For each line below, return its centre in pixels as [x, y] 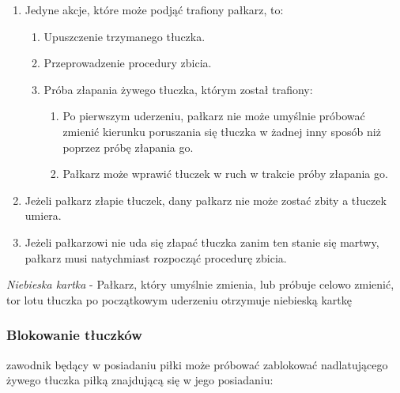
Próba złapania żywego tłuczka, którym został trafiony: [178, 89]
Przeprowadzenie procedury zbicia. [128, 63]
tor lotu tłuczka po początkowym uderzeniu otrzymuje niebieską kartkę [179, 299]
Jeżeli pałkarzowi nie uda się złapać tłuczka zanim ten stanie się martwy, [202, 242]
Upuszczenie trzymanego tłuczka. [125, 36]
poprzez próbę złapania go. [128, 147]
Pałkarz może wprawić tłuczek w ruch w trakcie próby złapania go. [225, 174]
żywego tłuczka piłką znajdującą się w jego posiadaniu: [140, 380]
